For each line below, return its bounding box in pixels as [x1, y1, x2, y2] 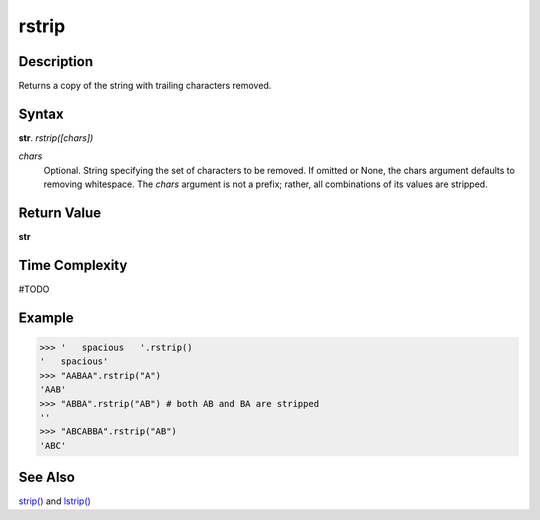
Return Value [18, 204, 102, 221]
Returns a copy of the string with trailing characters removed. [18, 80, 272, 92]
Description [18, 53, 94, 70]
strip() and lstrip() [18, 495, 92, 507]
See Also [18, 469, 75, 486]
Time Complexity [18, 256, 128, 274]
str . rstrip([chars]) [18, 131, 94, 144]
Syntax [18, 105, 64, 122]
